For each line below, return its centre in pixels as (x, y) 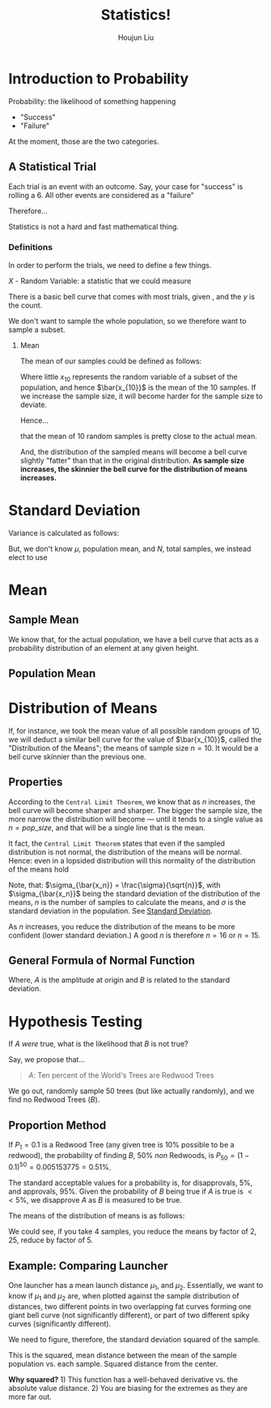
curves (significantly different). (60, 1324)
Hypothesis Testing (76, 1021)
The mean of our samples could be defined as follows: (111, 361)
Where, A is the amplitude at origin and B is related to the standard (119, 980)
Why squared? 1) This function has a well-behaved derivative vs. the (123, 1379)
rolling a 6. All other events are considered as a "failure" (101, 195)
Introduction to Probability (99, 78)
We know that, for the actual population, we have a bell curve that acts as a (133, 639)
